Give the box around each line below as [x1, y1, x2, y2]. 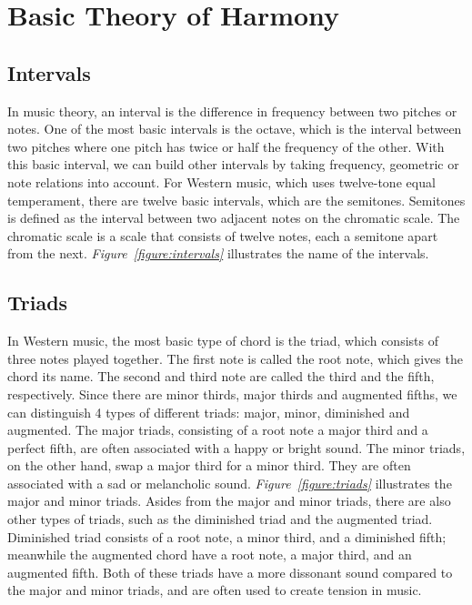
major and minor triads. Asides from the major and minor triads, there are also [7, 491, 451, 510]
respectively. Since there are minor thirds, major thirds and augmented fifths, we [7, 384, 457, 403]
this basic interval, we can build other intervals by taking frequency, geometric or [7, 155, 459, 174]
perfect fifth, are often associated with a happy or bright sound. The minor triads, [7, 438, 466, 457]
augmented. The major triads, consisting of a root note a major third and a [7, 420, 428, 439]
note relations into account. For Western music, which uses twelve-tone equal [7, 172, 436, 191]
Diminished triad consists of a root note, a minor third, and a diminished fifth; [7, 527, 447, 546]
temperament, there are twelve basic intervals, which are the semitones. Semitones [7, 190, 466, 209]
